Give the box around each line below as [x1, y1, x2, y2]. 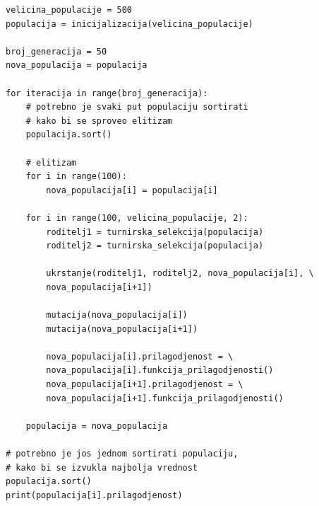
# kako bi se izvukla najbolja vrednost [6, 462, 198, 473]
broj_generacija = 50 [6, 46, 107, 57]
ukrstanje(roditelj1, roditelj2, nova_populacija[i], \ [46, 268, 314, 279]
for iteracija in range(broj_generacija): [6, 88, 208, 98]
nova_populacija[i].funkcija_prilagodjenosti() [46, 365, 274, 376]
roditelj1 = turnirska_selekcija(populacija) [46, 226, 264, 237]
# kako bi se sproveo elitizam [25, 115, 173, 126]
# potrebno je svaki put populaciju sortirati [25, 102, 248, 113]
